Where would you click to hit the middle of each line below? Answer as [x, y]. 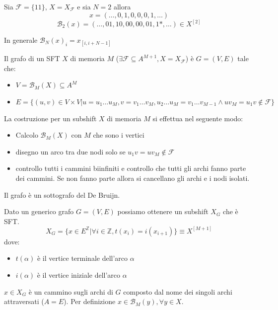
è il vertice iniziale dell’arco [79, 274]
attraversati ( [24, 301]
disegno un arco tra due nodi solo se [70, 151]
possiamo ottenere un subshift [163, 211]
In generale [21, 40]
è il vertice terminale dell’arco [82, 258]
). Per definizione [90, 301]
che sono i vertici [119, 135]
